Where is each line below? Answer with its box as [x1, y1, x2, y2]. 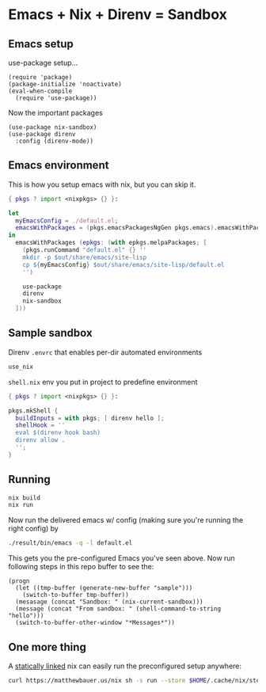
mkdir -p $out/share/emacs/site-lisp [22, 253, 147, 261]
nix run [8, 501, 34, 509]
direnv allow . [15, 436, 66, 444]
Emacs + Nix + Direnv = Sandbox [8, 6, 228, 24]
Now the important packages [8, 108, 103, 117]
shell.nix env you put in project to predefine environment [8, 377, 198, 386]
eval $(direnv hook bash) [15, 429, 101, 437]
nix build [8, 493, 41, 502]
